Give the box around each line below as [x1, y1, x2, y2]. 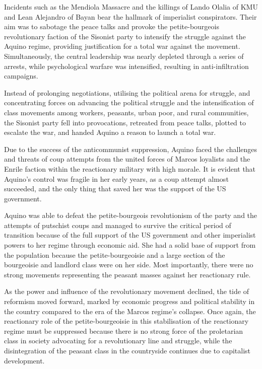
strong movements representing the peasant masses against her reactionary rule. [4, 269, 251, 279]
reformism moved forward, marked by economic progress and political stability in [4, 296, 255, 307]
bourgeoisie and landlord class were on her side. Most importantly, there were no [4, 259, 253, 270]
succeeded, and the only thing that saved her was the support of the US [4, 183, 226, 194]
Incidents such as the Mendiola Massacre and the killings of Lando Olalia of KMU [4, 2, 258, 12]
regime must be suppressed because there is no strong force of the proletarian [4, 325, 243, 336]
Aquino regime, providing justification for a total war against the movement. [4, 41, 240, 51]
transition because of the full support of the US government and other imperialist [4, 230, 256, 240]
